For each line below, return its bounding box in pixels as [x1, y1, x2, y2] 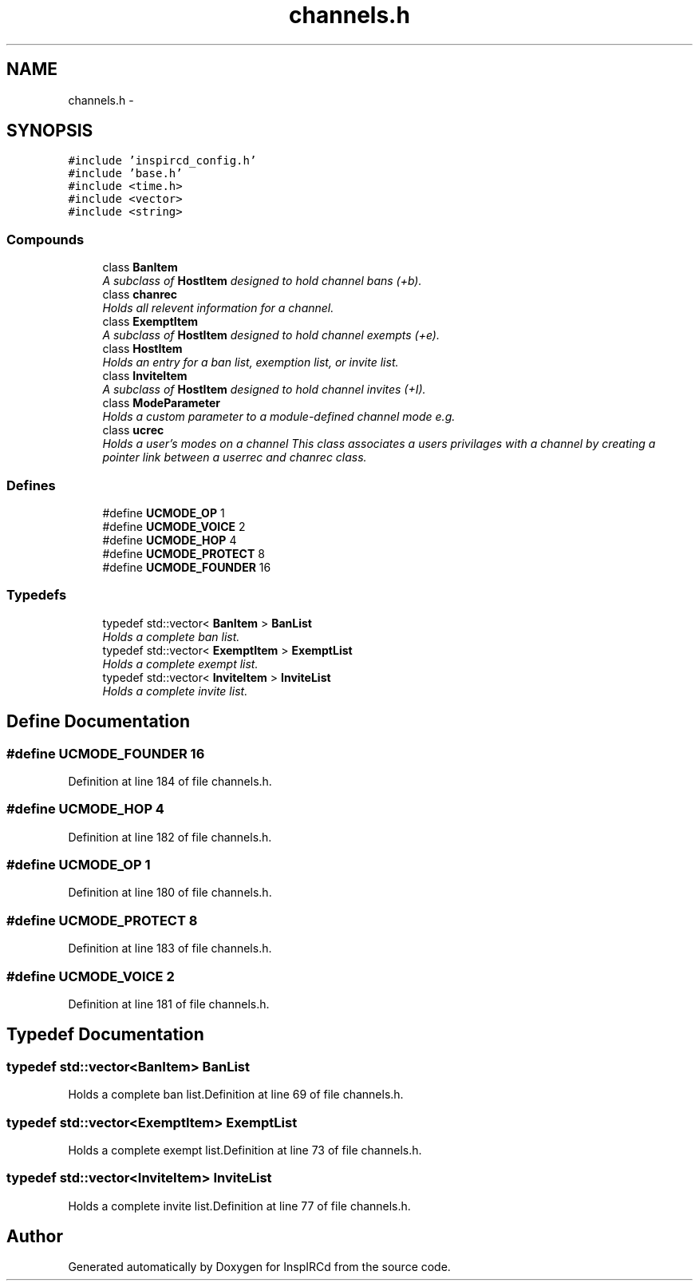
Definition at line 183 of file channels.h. [68, 941, 272, 956]
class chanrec [102, 287, 178, 302]
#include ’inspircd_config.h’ [68, 154, 257, 168]
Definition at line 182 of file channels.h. [68, 830, 272, 844]
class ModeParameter [102, 396, 220, 410]
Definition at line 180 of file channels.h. [68, 885, 272, 900]
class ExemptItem [102, 315, 199, 329]
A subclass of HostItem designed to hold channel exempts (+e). [102, 328, 440, 343]
